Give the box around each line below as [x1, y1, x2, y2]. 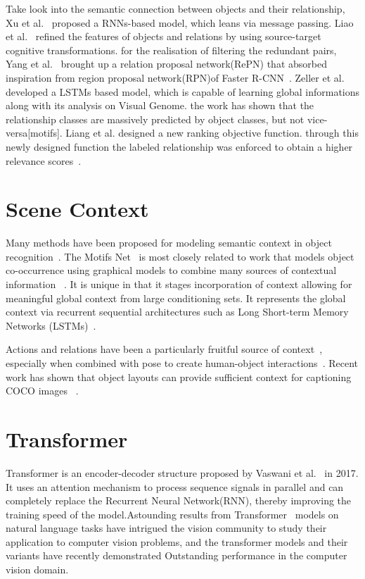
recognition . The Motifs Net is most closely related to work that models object [6, 249, 354, 263]
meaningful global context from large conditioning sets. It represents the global [6, 290, 346, 305]
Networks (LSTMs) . [6, 318, 96, 332]
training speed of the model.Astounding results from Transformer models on [6, 506, 339, 521]
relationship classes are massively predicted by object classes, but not [6, 111, 305, 126]
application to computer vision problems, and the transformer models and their [6, 534, 348, 549]
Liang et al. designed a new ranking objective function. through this [65, 125, 359, 140]
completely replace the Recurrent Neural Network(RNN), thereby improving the [6, 493, 352, 508]
